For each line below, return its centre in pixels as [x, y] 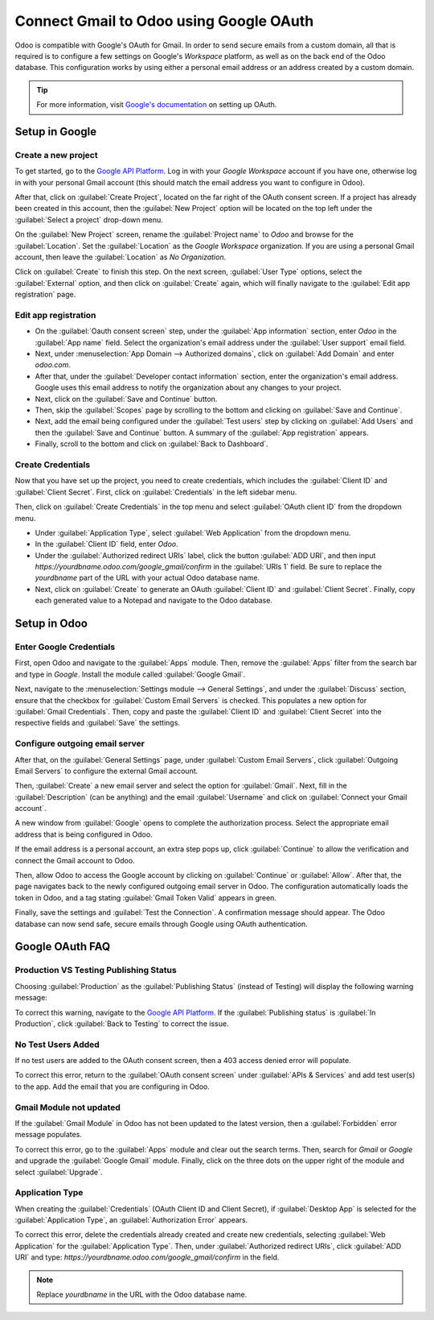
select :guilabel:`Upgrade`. [59, 1172]
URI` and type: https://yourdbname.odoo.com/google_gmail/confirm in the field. [147, 1257]
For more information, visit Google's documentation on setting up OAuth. [157, 105]
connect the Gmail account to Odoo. [75, 860]
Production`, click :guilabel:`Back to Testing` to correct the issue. [122, 1024]
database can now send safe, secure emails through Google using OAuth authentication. [162, 924]
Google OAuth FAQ [63, 947]
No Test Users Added [57, 1045]
